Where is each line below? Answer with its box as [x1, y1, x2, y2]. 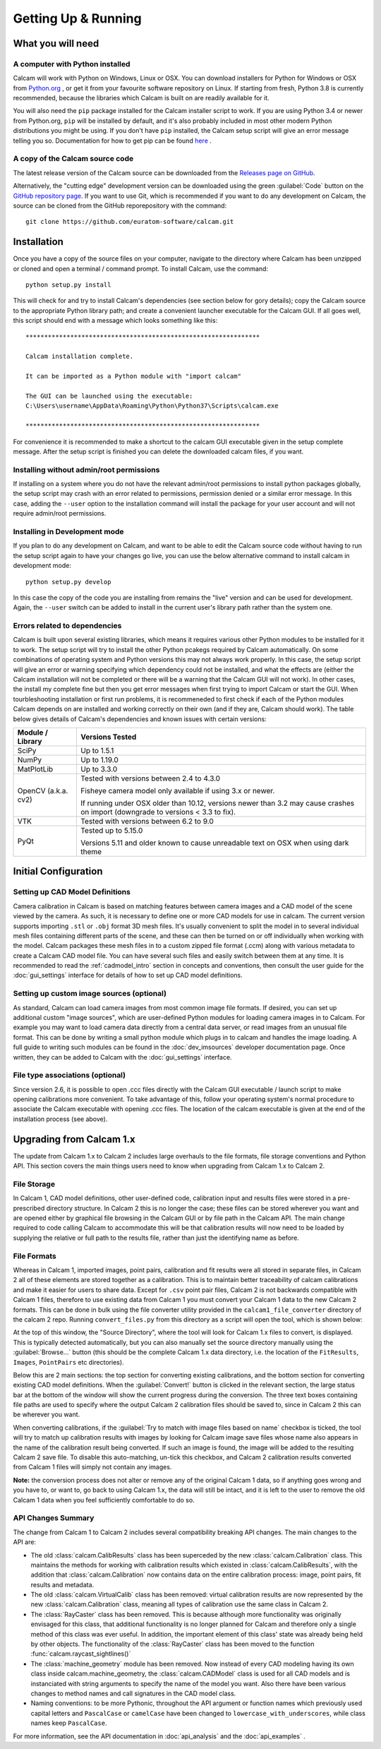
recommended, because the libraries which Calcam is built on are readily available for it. [13, 94, 270, 102]
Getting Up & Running [13, 11, 142, 26]
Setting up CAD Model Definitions [13, 887, 131, 897]
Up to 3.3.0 [80, 764, 118, 773]
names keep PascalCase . [30, 1719, 107, 1727]
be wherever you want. [13, 1410, 80, 1419]
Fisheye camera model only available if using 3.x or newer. [80, 785, 275, 795]
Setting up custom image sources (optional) [13, 989, 167, 999]
